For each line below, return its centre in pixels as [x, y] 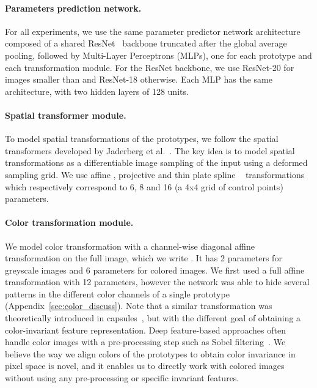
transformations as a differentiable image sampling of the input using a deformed [156, 162]
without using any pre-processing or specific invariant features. [122, 378]
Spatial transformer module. [66, 115]
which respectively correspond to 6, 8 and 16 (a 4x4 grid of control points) [144, 186]
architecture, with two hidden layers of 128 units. [97, 91]
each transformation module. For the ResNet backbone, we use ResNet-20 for [150, 67]
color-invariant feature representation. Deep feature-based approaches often [145, 330]
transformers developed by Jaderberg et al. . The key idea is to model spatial [150, 150]
